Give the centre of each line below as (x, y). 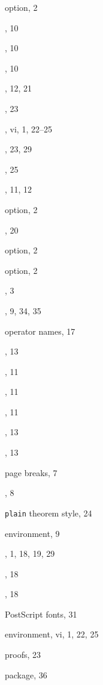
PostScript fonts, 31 (41, 614)
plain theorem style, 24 (49, 513)
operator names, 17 (40, 331)
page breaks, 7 (31, 472)
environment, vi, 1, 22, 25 (52, 634)
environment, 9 (32, 533)
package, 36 (26, 674)
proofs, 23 (23, 655)
